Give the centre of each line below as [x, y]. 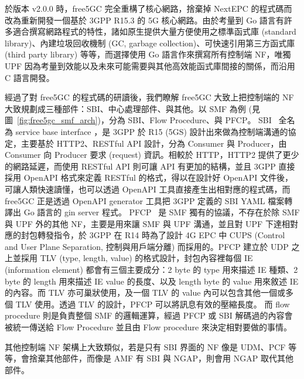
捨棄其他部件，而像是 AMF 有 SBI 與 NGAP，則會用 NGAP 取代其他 [161, 358]
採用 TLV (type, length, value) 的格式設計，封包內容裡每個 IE [137, 258]
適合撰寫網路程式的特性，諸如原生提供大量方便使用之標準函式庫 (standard [154, 31]
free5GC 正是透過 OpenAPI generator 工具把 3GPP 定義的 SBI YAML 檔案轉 [149, 200]
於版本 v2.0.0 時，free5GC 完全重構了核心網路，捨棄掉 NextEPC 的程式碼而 [148, 8]
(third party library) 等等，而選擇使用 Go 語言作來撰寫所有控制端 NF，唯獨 [148, 54]
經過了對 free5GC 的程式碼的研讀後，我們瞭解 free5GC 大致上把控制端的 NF [149, 97]
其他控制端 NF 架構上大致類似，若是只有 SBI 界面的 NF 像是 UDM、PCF [145, 346]
